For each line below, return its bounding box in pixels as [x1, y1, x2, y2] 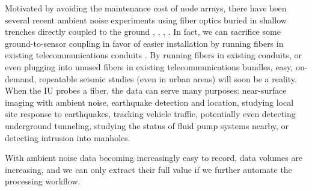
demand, [5, 72, 37, 85]
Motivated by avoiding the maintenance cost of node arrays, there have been [5, 2, 287, 14]
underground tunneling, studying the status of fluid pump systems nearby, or [5, 119, 289, 132]
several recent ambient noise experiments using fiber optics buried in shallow [5, 13, 287, 26]
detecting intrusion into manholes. [5, 131, 130, 144]
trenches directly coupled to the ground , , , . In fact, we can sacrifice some [5, 25, 281, 38]
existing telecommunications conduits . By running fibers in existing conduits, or [5, 49, 302, 61]
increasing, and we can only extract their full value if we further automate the [5, 163, 292, 175]
